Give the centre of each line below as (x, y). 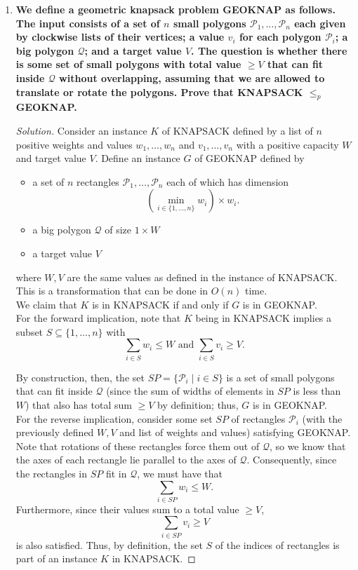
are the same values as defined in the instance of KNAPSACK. (202, 277)
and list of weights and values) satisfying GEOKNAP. (235, 432)
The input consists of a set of (88, 23)
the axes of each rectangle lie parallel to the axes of (126, 460)
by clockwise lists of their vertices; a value (120, 37)
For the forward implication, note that (98, 318)
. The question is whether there (269, 50)
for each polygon (280, 37)
